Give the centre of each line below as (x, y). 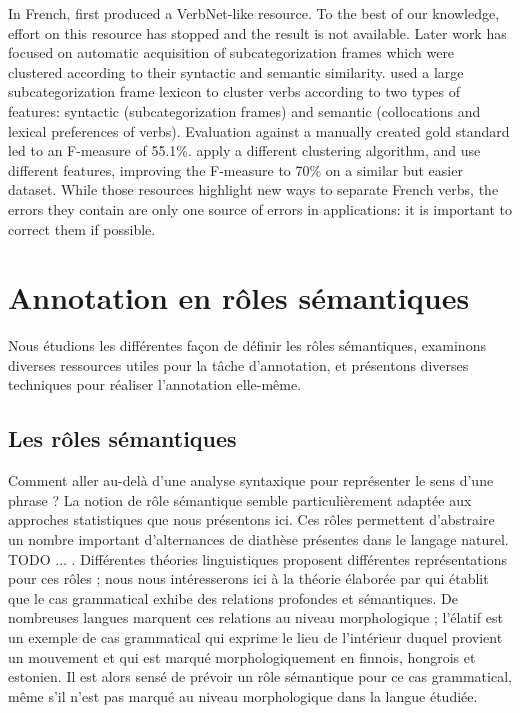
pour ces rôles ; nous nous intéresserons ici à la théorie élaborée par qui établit (248, 578)
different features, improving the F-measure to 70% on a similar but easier (235, 169)
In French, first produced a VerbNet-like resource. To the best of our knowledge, (254, 13)
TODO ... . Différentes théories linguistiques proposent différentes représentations (257, 558)
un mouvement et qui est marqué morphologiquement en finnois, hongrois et (242, 656)
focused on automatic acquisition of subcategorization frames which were (231, 52)
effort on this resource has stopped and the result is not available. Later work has (257, 32)
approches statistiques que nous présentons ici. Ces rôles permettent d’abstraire (251, 519)
